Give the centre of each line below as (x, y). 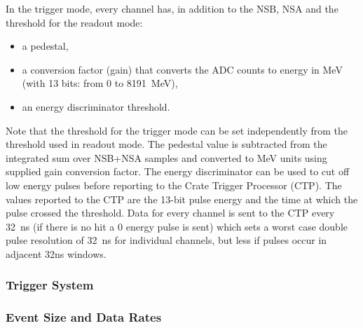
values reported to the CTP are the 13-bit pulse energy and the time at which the (182, 199)
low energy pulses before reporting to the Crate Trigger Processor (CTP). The (174, 185)
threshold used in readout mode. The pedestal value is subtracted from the (166, 144)
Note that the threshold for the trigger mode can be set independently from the (177, 130)
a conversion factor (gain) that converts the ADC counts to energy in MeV (182, 69)
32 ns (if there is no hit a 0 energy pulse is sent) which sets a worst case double (177, 226)
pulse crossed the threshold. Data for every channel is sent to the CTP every (170, 213)
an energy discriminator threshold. (96, 106)
